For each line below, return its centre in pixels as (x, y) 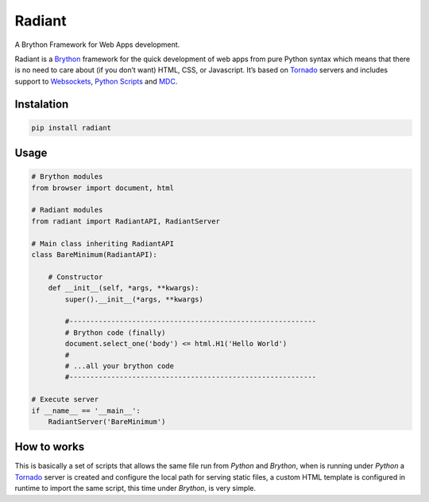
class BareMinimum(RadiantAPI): (95, 255)
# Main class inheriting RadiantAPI (103, 243)
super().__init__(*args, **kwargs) (134, 299)
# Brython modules (67, 177)
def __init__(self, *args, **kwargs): (124, 288)
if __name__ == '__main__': (86, 411)
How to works (50, 447)
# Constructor (75, 277)
